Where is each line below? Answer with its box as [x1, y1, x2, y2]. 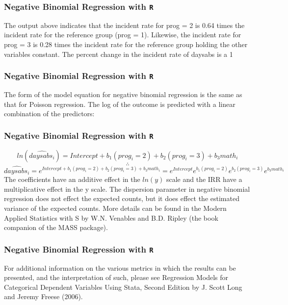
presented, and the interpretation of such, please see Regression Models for [4, 272, 229, 282]
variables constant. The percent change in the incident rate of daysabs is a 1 [4, 49, 233, 59]
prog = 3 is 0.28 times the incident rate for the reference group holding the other [4, 39, 248, 49]
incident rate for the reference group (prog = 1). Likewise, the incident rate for [4, 29, 241, 40]
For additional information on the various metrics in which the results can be [4, 262, 236, 273]
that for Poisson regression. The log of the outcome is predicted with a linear [4, 99, 236, 109]
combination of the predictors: [4, 108, 95, 119]
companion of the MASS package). [4, 222, 108, 232]
